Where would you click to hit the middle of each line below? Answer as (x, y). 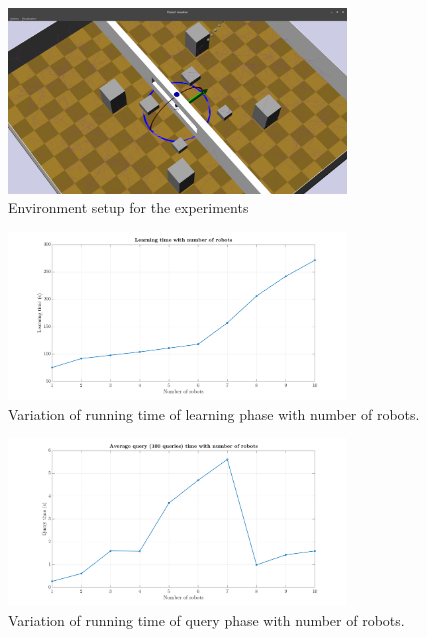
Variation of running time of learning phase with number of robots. (214, 413)
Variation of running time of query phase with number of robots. (206, 619)
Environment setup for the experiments (128, 207)
